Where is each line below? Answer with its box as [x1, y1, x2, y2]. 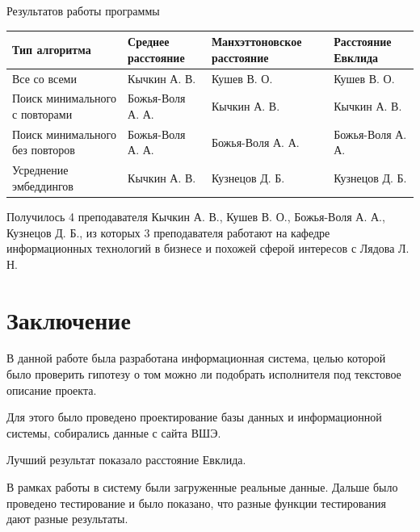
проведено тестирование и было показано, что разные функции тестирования [6, 494, 386, 511]
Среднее [128, 33, 170, 50]
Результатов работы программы [6, 2, 160, 19]
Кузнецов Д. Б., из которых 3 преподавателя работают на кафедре [6, 224, 330, 241]
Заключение [6, 303, 131, 336]
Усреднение [12, 161, 69, 178]
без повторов [12, 141, 75, 158]
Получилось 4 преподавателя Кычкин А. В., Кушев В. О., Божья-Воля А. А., [6, 207, 385, 224]
